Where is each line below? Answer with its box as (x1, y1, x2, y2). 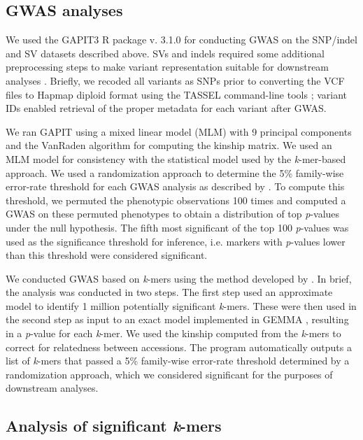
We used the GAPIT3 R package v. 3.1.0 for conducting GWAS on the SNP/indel (6, 32, 357, 47)
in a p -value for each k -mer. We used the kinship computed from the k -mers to (6, 326, 341, 341)
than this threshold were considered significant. (6, 248, 208, 262)
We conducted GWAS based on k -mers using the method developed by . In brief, (6, 271, 352, 285)
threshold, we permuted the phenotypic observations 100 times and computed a (6, 192, 346, 207)
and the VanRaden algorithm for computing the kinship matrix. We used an (6, 138, 332, 152)
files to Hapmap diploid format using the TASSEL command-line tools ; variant (6, 87, 348, 101)
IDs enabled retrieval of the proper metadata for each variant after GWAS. (6, 101, 327, 115)
